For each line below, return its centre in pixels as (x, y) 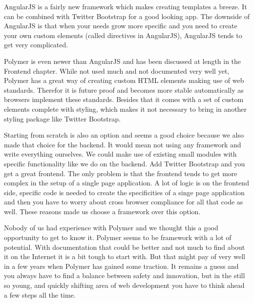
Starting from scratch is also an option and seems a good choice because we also (124, 135)
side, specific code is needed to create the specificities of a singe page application (124, 192)
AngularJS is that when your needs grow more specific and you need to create (121, 26)
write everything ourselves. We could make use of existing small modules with (120, 154)
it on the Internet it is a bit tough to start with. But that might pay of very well (125, 256)
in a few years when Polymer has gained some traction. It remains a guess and (121, 266)
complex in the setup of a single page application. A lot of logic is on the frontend (127, 183)
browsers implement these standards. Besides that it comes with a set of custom (124, 99)
